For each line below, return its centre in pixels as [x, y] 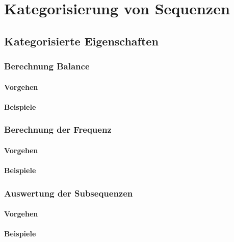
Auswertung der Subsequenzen [69, 193]
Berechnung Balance [47, 66]
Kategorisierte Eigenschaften [81, 41]
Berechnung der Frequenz [58, 129]
